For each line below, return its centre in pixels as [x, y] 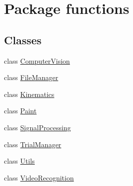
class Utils [20, 161]
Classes [23, 40]
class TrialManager [33, 144]
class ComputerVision [37, 60]
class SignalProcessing [37, 127]
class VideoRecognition [39, 177]
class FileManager [31, 77]
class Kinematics [29, 94]
